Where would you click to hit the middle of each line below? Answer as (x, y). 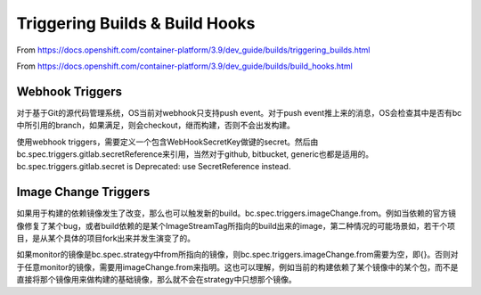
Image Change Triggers (83, 192)
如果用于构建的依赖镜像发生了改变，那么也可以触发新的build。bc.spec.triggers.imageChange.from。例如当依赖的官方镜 (236, 213)
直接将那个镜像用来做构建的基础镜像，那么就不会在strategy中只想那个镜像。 (157, 280)
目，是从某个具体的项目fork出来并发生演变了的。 (106, 238)
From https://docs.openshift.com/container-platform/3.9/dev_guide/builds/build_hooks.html (185, 66)
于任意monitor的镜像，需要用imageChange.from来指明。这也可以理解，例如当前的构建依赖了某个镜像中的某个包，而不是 (237, 266)
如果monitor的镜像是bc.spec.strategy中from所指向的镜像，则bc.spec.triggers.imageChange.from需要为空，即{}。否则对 (237, 255)
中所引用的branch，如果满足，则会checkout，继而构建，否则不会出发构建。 (156, 126)
